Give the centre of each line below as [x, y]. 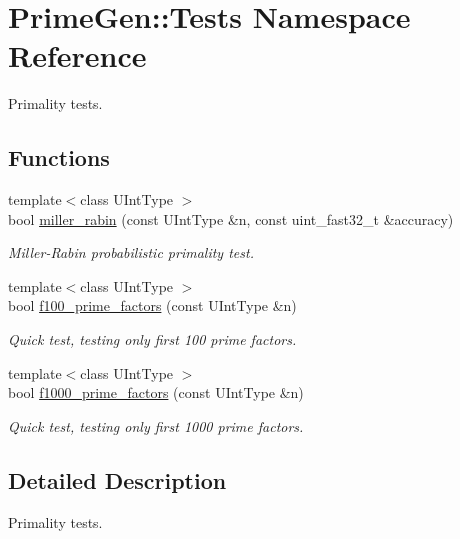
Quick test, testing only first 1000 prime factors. [156, 425]
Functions [59, 157]
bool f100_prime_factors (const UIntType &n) [152, 305]
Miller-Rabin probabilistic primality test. [131, 252]
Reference [77, 55]
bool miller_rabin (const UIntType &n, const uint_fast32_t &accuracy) [231, 218]
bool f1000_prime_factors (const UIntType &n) [156, 392]
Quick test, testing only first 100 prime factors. [152, 339]
